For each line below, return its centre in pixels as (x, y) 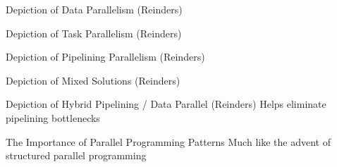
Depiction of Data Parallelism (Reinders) (94, 9)
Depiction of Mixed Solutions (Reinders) (93, 80)
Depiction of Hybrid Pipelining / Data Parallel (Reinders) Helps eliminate (166, 104)
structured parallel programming (76, 155)
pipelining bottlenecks (53, 117)
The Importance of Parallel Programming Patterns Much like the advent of (168, 141)
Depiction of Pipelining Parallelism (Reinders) (105, 57)
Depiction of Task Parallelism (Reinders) (94, 33)
